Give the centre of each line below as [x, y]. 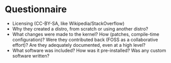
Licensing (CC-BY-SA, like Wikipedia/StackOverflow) [68, 23]
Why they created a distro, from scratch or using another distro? [80, 28]
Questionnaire [36, 9]
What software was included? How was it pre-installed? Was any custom [89, 50]
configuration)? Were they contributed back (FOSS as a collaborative [85, 40]
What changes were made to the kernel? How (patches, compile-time [86, 34]
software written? [31, 56]
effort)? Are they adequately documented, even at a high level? [79, 45]
